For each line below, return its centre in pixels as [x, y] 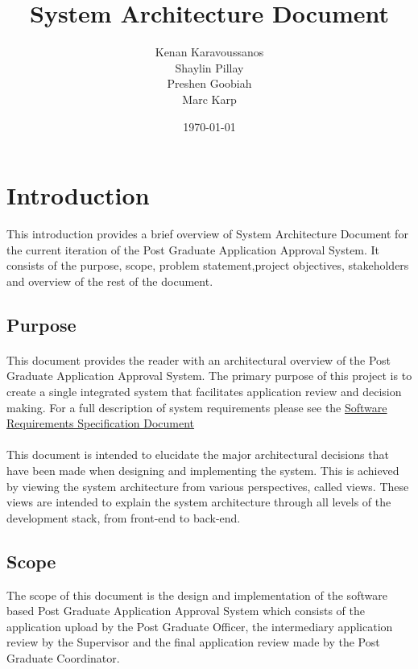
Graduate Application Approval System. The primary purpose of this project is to [209, 376]
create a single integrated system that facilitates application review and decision [204, 391]
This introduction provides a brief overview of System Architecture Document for [207, 234]
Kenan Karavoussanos [209, 52]
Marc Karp [209, 99]
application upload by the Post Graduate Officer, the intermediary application [200, 626]
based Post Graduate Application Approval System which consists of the [186, 611]
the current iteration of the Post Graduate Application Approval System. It [193, 249]
